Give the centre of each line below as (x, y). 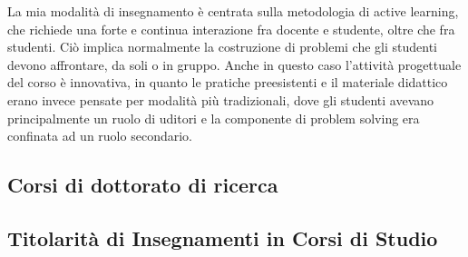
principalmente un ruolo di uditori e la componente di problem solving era (214, 118)
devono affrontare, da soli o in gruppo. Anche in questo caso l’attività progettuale (234, 64)
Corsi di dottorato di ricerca (143, 185)
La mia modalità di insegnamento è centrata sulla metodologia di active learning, (233, 11)
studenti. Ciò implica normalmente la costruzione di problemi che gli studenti (223, 47)
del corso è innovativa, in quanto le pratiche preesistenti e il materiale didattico (228, 82)
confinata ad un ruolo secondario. (100, 136)
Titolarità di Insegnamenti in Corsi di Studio (223, 237)
